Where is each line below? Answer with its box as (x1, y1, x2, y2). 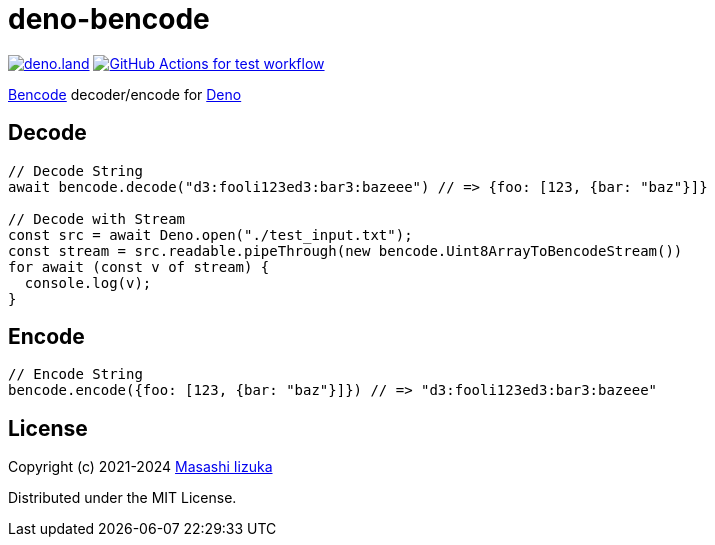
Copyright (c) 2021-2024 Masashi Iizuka (8, 458, 273, 476)
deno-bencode (8, 2, 210, 36)
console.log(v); (24, 274, 152, 291)
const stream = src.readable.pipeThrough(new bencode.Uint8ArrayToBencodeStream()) (8, 242, 683, 259)
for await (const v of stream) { (8, 258, 270, 275)
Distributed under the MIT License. (8, 489, 237, 507)
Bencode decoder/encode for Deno (8, 85, 242, 103)
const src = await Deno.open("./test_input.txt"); (8, 226, 413, 243)
